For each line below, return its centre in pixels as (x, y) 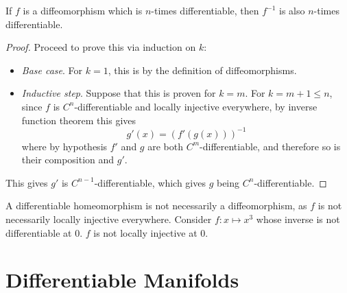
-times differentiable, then (205, 10)
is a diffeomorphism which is (83, 10)
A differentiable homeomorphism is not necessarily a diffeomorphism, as (156, 206)
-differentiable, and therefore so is (270, 146)
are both (165, 146)
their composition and (68, 160)
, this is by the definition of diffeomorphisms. (202, 70)
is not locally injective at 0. (151, 232)
